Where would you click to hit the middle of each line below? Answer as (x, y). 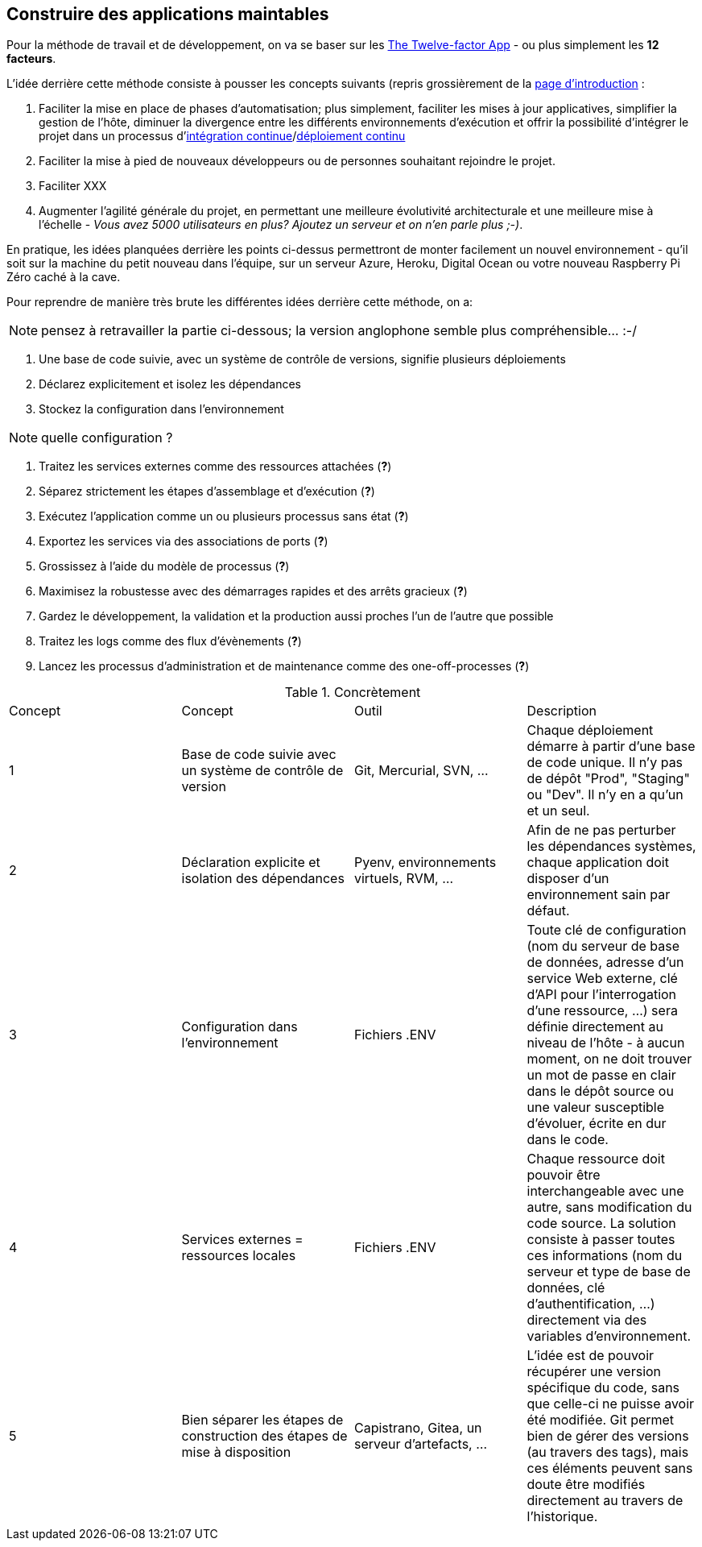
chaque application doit (598, 863)
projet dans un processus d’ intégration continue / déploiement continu (222, 136)
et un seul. (558, 811)
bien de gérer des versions (608, 1436)
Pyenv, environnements (425, 863)
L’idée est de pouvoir (591, 1356)
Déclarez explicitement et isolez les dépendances (170, 384)
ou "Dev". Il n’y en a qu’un (605, 795)
